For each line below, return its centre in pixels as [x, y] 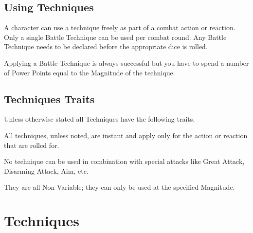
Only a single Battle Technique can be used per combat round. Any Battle [115, 37]
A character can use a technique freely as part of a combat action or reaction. [120, 27]
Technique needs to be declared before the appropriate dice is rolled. [106, 46]
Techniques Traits [49, 99]
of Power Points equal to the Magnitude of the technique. [90, 72]
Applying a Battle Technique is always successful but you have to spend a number [126, 63]
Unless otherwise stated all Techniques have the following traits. [99, 119]
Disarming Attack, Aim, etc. [46, 170]
